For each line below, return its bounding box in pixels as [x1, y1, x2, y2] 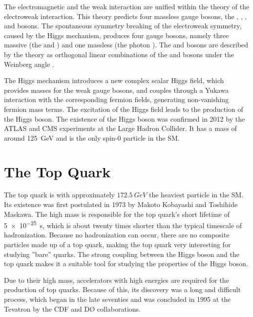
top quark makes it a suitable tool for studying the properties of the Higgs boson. [4, 258, 248, 269]
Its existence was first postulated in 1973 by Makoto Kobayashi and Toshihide [4, 199, 238, 210]
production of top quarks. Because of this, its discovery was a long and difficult [4, 284, 241, 295]
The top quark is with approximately [4, 190, 115, 200]
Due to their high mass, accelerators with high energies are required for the [4, 275, 229, 285]
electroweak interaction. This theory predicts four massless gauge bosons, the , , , [4, 11, 247, 21]
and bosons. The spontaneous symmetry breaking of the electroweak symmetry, [4, 21, 242, 31]
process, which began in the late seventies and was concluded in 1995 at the [4, 294, 231, 304]
